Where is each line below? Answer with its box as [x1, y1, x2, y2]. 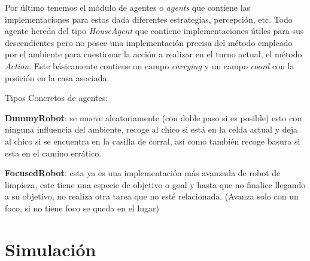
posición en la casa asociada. [5, 71, 110, 84]
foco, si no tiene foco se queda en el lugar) [5, 201, 160, 214]
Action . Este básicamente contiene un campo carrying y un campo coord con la [5, 59, 294, 72]
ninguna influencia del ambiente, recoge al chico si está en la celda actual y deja [5, 123, 297, 136]
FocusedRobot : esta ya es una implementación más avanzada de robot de [5, 167, 281, 179]
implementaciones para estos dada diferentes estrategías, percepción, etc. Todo [5, 13, 293, 25]
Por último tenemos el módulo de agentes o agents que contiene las [5, 1, 251, 13]
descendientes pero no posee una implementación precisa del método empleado [5, 36, 293, 48]
